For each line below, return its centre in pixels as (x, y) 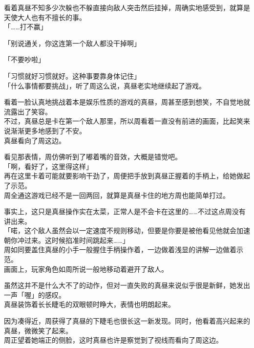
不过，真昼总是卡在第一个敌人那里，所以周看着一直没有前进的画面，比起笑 (124, 121)
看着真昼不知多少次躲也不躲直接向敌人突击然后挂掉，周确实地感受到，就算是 (127, 7)
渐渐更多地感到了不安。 (48, 130)
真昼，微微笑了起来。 (38, 330)
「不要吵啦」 (24, 59)
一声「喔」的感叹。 (35, 294)
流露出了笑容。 (28, 111)
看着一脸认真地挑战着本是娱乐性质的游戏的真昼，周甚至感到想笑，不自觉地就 (127, 102)
